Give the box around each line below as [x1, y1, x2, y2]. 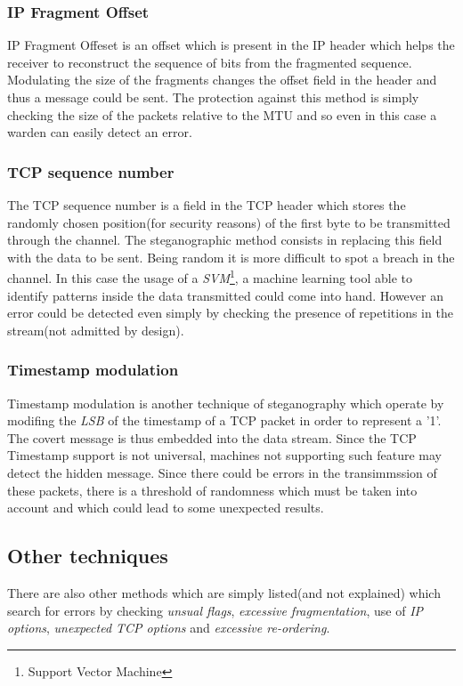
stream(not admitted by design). [7, 320, 184, 339]
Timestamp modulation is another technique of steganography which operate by [7, 393, 444, 412]
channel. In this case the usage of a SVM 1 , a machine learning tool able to [7, 266, 412, 287]
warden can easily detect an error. [7, 123, 192, 141]
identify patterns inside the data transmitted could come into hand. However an [7, 286, 443, 304]
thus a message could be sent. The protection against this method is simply [7, 88, 419, 106]
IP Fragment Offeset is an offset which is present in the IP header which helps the [7, 36, 455, 54]
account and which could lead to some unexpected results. [7, 498, 324, 517]
